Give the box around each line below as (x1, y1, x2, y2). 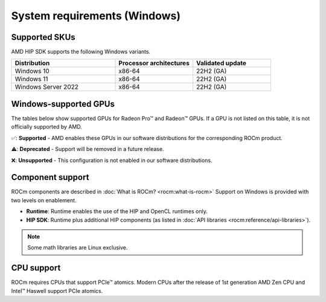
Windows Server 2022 (14, 83, 78, 91)
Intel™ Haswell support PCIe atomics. (11, 287, 103, 294)
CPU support (11, 263, 61, 273)
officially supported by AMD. (11, 123, 83, 130)
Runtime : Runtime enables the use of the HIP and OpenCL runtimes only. (26, 208, 208, 215)
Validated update (196, 59, 247, 68)
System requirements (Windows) (11, 9, 181, 22)
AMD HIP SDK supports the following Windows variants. (11, 48, 151, 56)
